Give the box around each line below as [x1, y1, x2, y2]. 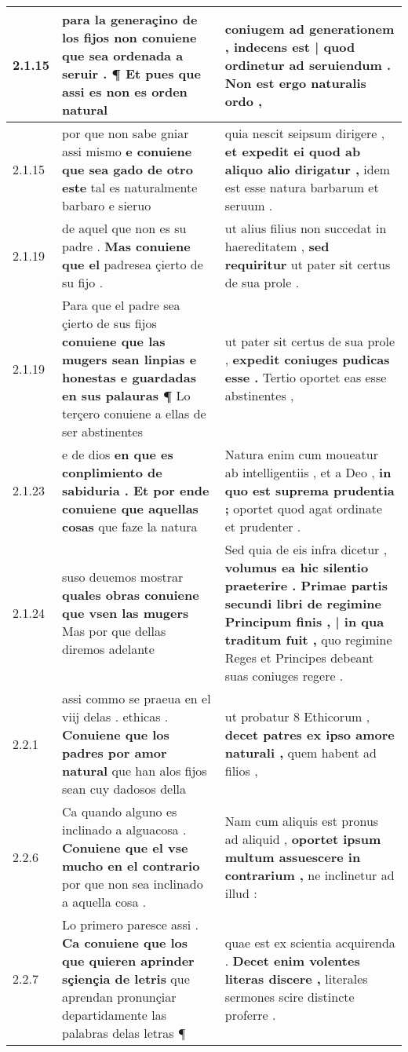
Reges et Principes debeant [224, 648, 374, 667]
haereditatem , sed [224, 237, 330, 255]
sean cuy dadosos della [62, 780, 187, 798]
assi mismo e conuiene [62, 142, 192, 160]
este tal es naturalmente [62, 178, 198, 196]
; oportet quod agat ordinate [224, 499, 383, 517]
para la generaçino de [62, 10, 198, 28]
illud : [224, 883, 257, 902]
